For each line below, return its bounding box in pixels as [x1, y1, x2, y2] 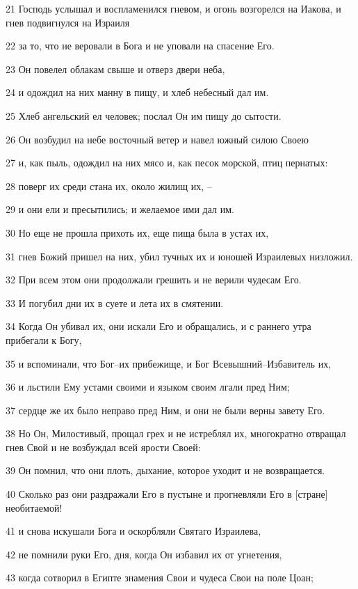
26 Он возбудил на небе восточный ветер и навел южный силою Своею [6, 132, 309, 146]
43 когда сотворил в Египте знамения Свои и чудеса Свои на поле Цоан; [6, 570, 314, 585]
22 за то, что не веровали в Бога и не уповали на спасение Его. [6, 38, 275, 53]
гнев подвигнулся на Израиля [6, 15, 130, 29]
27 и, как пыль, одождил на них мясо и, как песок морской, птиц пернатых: [6, 155, 328, 170]
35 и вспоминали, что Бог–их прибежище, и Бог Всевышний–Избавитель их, [6, 356, 332, 370]
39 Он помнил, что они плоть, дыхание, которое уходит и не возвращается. [6, 463, 325, 478]
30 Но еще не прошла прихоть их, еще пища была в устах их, [6, 225, 269, 239]
